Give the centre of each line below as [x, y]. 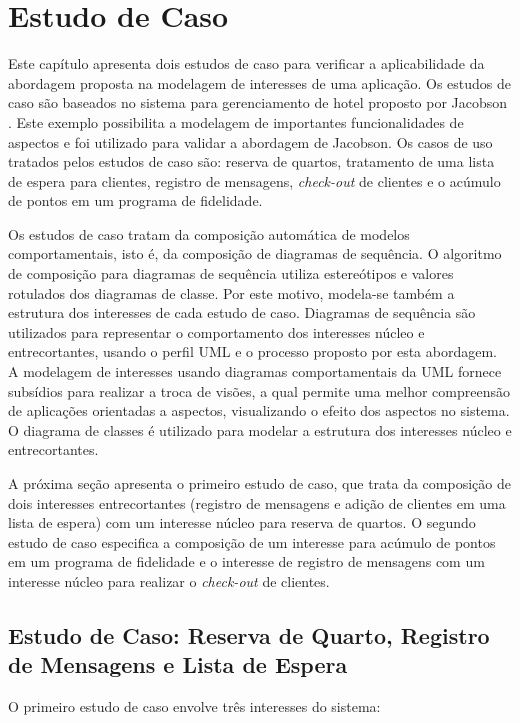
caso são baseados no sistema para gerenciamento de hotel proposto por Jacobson [258, 102]
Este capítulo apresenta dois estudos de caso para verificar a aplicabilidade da [246, 63]
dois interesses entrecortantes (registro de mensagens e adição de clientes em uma [257, 502]
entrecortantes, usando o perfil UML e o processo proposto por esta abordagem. [252, 351]
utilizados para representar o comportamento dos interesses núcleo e [216, 331]
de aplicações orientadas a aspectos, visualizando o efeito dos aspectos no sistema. [259, 410]
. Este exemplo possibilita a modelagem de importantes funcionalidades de [236, 121]
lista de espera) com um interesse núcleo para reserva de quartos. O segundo [242, 522]
